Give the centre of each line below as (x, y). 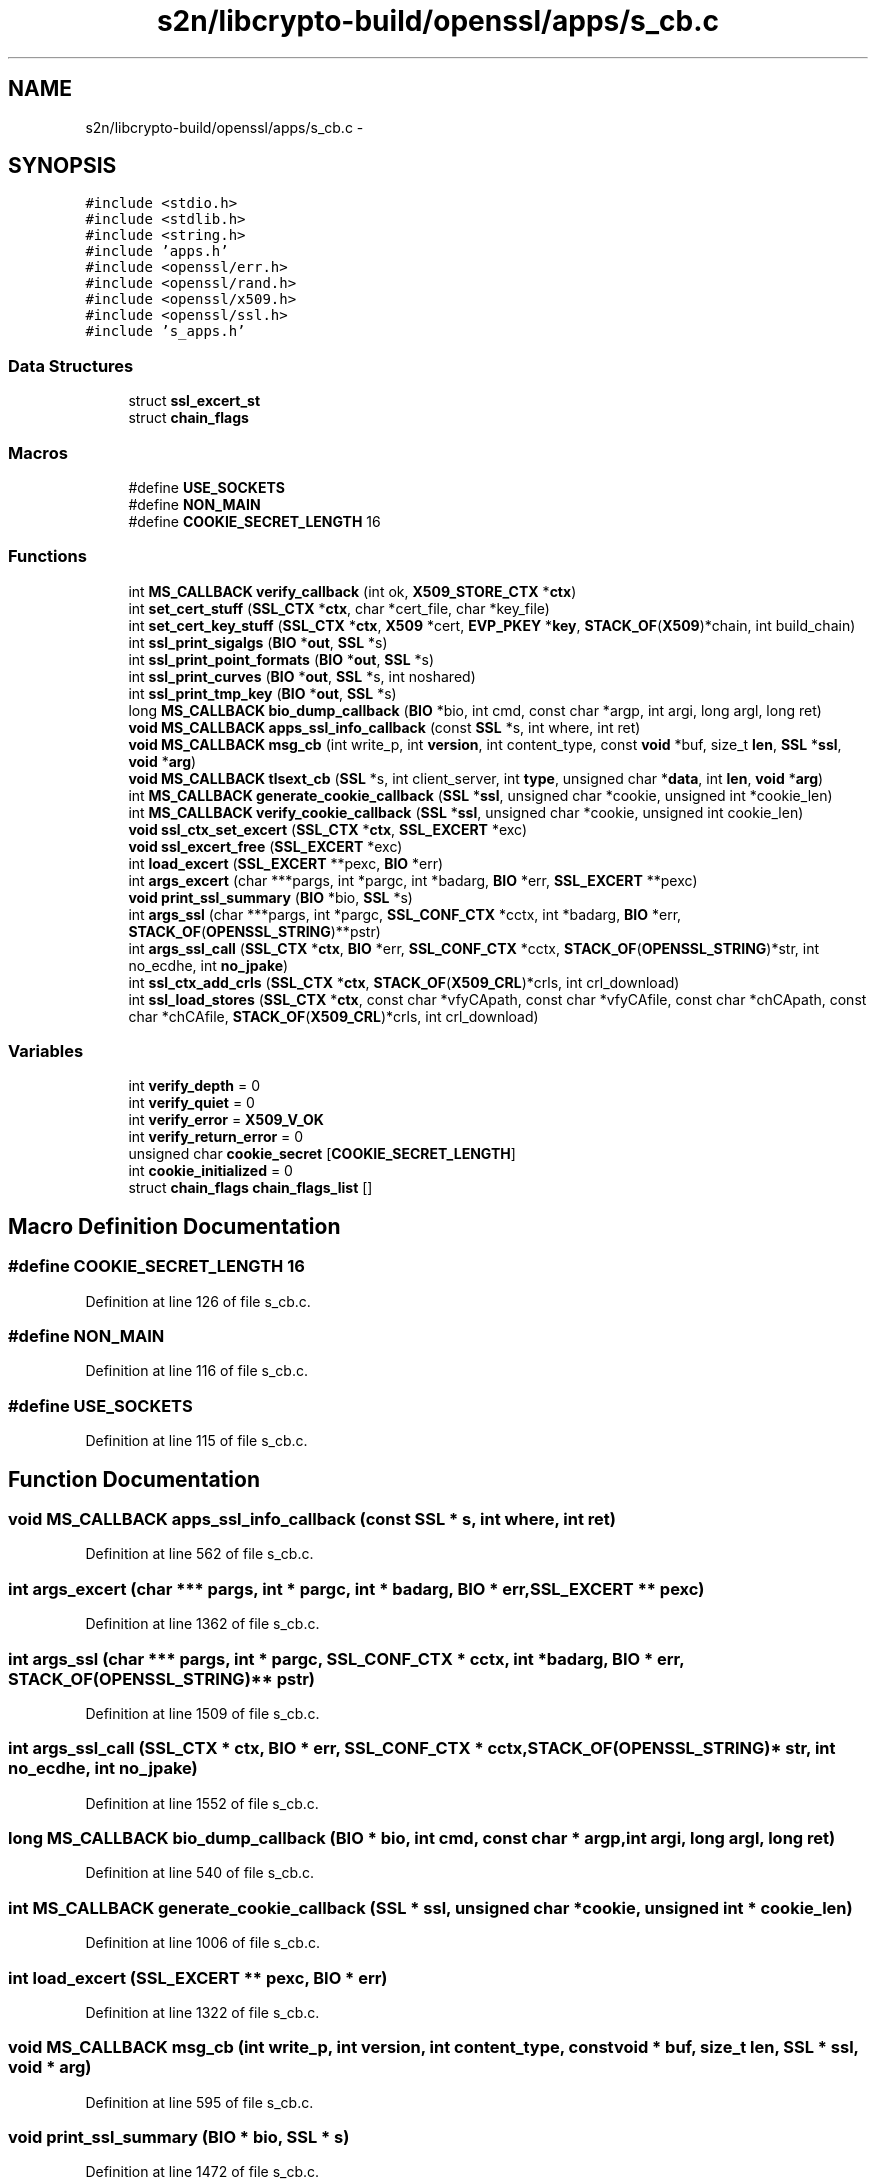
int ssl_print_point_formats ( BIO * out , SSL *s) (281, 659)
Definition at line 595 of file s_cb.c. (199, 2102)
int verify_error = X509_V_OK (226, 1120)
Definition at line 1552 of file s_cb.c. (202, 1803)
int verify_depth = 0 (194, 1086)
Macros (38, 452)
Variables (46, 1051)
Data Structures (71, 365)
